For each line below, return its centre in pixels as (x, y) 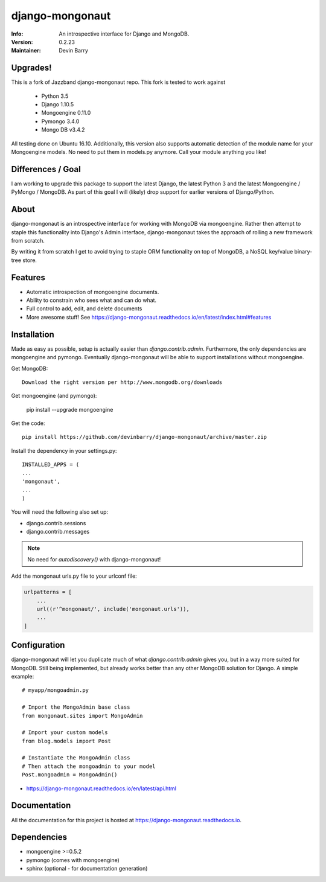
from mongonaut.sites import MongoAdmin (82, 716)
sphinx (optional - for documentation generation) (87, 869)
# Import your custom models (65, 733)
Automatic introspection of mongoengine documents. (93, 292)
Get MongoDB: (30, 368)
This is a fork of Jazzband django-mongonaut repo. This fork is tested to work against (118, 82)
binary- (303, 252)
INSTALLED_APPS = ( (51, 465)
